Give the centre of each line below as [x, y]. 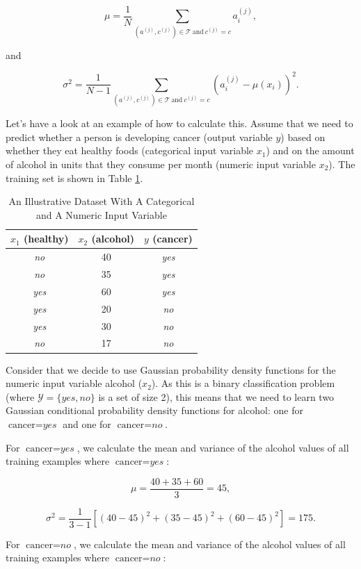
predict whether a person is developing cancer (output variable [139, 137]
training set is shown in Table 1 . [74, 178]
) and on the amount [310, 150]
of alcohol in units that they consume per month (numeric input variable [161, 164]
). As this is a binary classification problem [243, 383]
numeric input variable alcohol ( [74, 383]
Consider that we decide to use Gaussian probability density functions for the [171, 369]
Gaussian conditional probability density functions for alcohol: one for [154, 410]
